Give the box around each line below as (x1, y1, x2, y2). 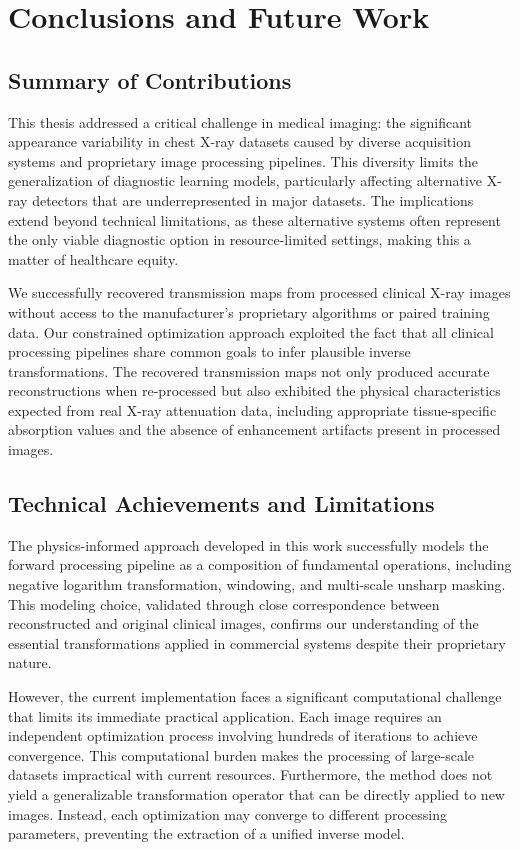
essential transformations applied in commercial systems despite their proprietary (8, 632, 506, 653)
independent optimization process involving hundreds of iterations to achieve (8, 725, 478, 746)
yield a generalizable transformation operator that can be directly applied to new (8, 784, 505, 804)
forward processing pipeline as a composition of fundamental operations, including (8, 554, 512, 575)
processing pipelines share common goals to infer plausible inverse (8, 341, 411, 362)
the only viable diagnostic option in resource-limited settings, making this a (8, 229, 471, 250)
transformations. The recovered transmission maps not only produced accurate (8, 360, 490, 381)
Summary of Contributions (8, 64, 292, 95)
